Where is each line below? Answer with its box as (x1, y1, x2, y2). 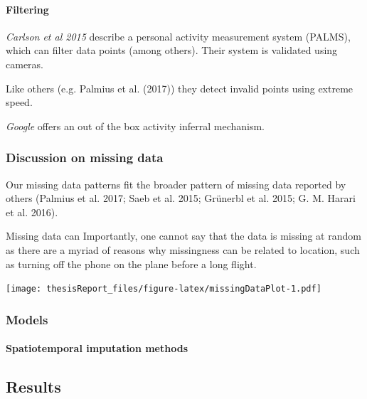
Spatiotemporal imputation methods (6, 341, 188, 356)
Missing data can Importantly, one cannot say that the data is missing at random (6, 228, 361, 243)
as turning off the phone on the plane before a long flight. (6, 256, 257, 271)
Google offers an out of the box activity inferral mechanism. (6, 118, 265, 133)
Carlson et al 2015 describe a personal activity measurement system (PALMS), (6, 28, 351, 43)
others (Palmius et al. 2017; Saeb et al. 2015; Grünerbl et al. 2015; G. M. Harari (6, 191, 356, 206)
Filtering (6, 1, 49, 16)
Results (6, 376, 61, 398)
